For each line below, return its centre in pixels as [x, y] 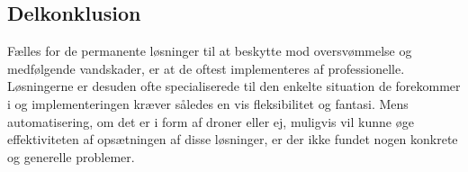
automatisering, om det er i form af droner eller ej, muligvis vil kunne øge [211, 121]
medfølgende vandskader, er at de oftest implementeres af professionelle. [206, 68]
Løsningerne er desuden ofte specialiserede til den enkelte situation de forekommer [234, 86]
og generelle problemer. [71, 156]
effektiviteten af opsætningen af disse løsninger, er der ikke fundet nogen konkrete [233, 139]
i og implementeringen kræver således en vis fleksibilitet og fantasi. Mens [208, 103]
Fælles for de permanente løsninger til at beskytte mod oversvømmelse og [210, 51]
